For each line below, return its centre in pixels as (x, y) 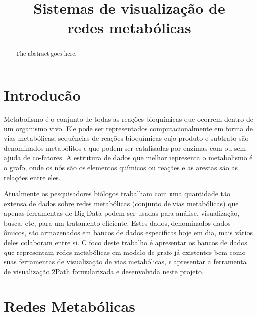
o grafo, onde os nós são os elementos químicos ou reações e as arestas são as (121, 167)
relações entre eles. (32, 177)
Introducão (42, 95)
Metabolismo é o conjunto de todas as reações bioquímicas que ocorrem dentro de (129, 118)
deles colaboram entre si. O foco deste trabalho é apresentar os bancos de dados (126, 242)
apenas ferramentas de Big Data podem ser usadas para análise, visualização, (122, 213)
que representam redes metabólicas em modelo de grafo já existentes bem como (125, 252)
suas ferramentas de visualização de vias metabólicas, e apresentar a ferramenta (125, 262)
